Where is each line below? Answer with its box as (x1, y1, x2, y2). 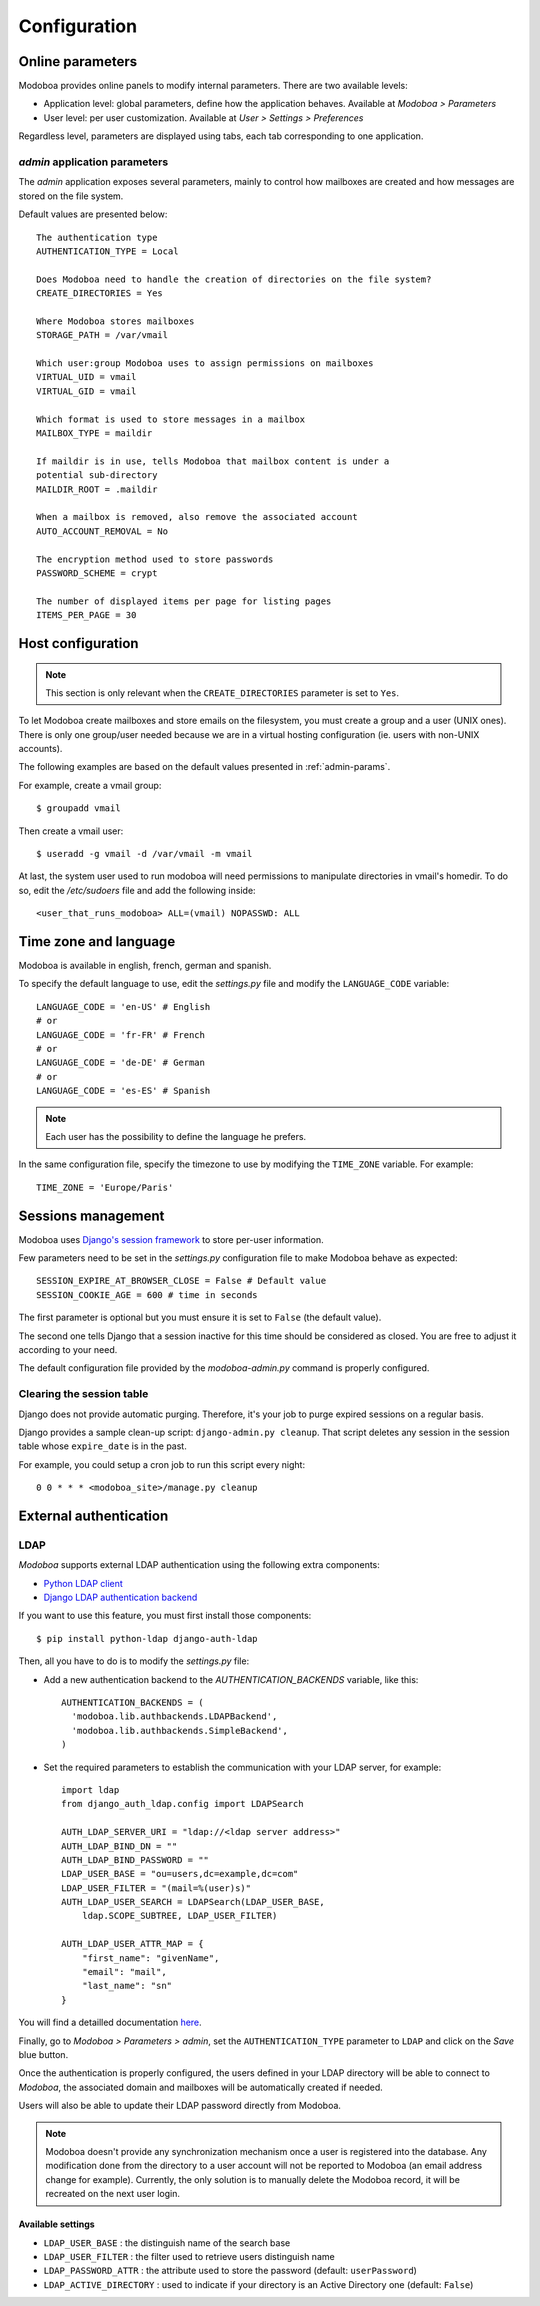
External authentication (18, 1507, 169, 1524)
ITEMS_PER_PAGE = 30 (36, 610, 137, 621)
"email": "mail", (81, 1966, 167, 1978)
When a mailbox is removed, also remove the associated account (36, 511, 359, 523)
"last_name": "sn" (81, 1980, 173, 1992)
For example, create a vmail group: (18, 779, 162, 791)
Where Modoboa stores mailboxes (36, 315, 195, 327)
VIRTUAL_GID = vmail (36, 385, 137, 397)
